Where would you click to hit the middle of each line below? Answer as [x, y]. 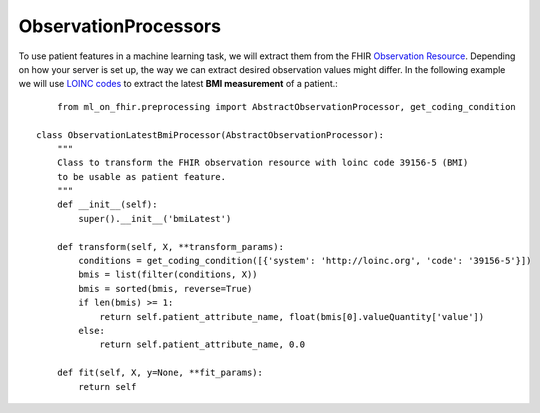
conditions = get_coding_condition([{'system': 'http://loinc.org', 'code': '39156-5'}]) [305, 261]
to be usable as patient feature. [141, 176]
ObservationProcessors [120, 26]
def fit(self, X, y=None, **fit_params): [160, 373]
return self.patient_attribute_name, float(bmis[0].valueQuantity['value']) [292, 316]
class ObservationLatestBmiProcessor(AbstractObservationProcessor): [210, 134]
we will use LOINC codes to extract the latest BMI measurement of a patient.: [178, 84]
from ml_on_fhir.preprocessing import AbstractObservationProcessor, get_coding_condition [286, 106]
